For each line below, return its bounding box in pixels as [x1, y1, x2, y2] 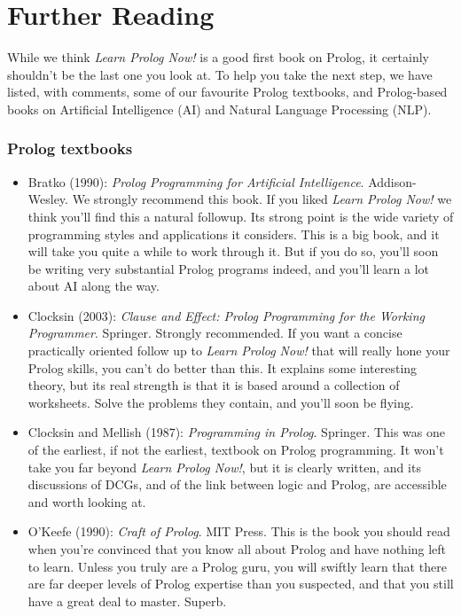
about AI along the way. [27, 277, 160, 295]
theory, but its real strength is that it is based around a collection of [27, 376, 400, 394]
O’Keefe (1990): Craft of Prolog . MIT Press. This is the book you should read [27, 522, 450, 541]
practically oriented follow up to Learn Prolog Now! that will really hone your [27, 341, 450, 360]
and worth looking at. [27, 492, 146, 511]
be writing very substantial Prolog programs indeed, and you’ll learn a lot [27, 259, 430, 277]
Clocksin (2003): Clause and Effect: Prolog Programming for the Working [27, 306, 425, 324]
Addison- [368, 172, 417, 191]
